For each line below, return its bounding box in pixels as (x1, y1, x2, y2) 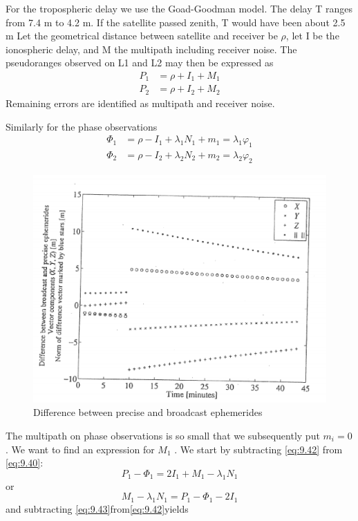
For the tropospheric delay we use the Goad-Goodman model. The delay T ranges (6, 1, 353, 15)
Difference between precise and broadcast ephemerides (33, 405, 263, 419)
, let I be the (285, 28, 339, 43)
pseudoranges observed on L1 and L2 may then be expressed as (6, 55, 274, 70)
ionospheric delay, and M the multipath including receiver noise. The (6, 41, 297, 56)
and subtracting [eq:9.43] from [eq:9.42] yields (6, 501, 189, 515)
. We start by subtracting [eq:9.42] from (174, 442, 343, 456)
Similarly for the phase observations (6, 119, 158, 133)
